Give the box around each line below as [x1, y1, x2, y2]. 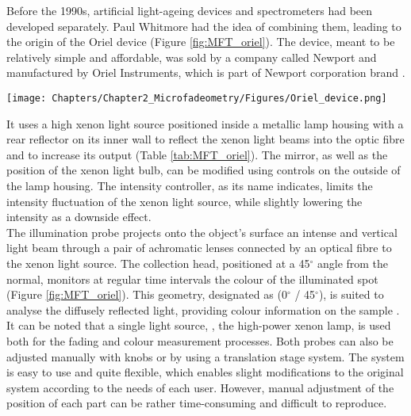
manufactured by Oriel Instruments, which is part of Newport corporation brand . [6, 64, 405, 81]
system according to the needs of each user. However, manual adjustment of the [6, 379, 394, 395]
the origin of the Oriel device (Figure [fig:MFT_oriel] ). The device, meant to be [6, 33, 395, 50]
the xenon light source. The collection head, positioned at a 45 [6, 254, 310, 271]
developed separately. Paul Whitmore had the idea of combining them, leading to [6, 17, 401, 34]
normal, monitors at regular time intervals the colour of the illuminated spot [6, 270, 378, 287]
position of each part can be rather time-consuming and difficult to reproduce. [6, 395, 387, 411]
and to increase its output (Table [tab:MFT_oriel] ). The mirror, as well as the [6, 146, 388, 162]
